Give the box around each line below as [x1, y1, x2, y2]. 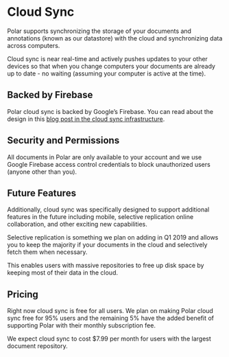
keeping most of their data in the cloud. [7, 268, 119, 277]
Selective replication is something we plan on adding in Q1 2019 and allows [7, 233, 219, 242]
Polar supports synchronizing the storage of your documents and [7, 27, 192, 35]
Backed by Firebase [7, 89, 93, 101]
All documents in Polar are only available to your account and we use [7, 152, 202, 161]
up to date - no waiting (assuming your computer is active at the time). [7, 69, 206, 78]
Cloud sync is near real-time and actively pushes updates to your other [7, 54, 208, 62]
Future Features [7, 187, 77, 199]
